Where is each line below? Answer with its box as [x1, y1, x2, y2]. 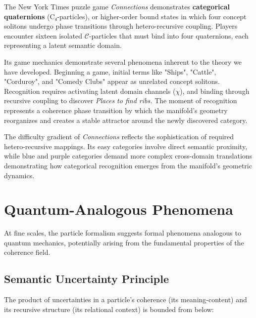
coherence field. [4, 247, 51, 257]
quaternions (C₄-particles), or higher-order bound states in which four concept [4, 11, 247, 21]
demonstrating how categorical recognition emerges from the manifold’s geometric [4, 160, 252, 170]
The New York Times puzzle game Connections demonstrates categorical [4, 1, 230, 11]
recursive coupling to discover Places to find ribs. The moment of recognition [4, 95, 237, 106]
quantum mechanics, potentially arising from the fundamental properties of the [4, 237, 244, 247]
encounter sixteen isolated [4, 30, 83, 40]
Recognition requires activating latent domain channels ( [4, 85, 176, 96]
